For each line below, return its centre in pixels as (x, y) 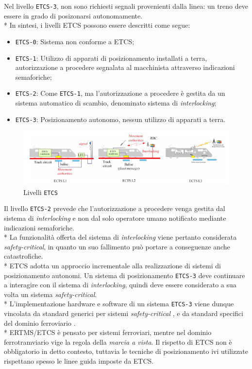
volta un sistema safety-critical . (50, 294)
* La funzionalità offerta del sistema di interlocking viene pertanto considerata (120, 237)
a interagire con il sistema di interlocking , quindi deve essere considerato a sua (120, 285)
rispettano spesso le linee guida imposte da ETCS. (79, 361)
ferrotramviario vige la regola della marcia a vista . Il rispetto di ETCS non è (118, 342)
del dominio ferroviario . (40, 323)
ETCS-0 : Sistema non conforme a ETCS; (75, 41)
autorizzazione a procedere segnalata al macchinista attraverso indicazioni (125, 67)
